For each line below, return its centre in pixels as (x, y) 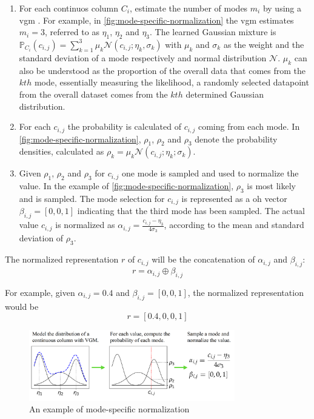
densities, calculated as (62, 151)
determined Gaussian (225, 94)
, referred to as (72, 32)
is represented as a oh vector (234, 198)
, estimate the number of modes (189, 8)
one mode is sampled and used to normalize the (210, 173)
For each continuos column (69, 8)
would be (22, 306)
